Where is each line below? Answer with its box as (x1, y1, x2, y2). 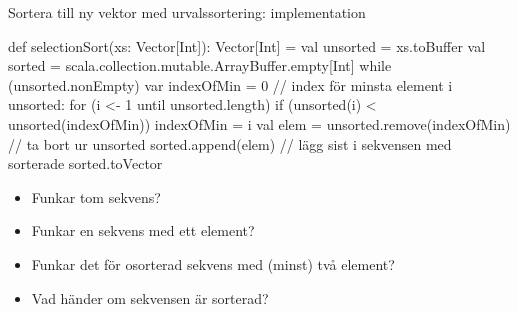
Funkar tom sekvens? (31, 186, 161, 207)
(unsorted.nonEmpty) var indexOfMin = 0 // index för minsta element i (8, 74, 453, 95)
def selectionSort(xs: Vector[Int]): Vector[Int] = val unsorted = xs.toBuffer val (8, 35, 486, 56)
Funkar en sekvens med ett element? (31, 220, 255, 241)
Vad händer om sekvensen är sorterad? (31, 287, 269, 308)
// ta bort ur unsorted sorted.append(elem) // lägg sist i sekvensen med (8, 133, 452, 154)
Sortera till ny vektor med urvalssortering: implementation (8, 2, 366, 22)
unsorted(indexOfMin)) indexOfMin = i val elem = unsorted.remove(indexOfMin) (8, 113, 511, 134)
